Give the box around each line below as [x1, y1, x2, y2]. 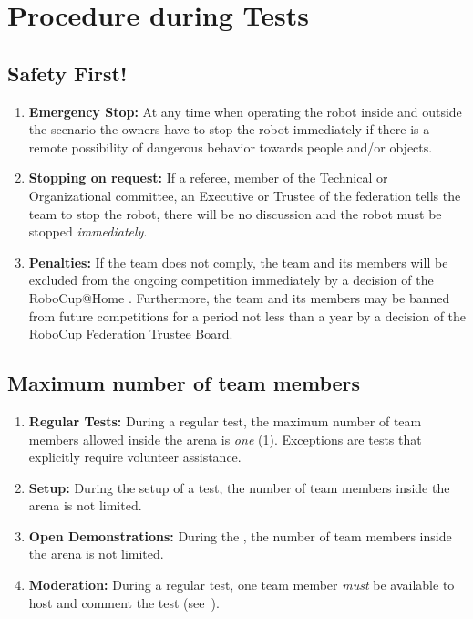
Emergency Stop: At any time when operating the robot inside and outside [28, 101, 462, 121]
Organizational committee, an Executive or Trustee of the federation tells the [28, 185, 461, 205]
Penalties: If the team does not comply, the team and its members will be [28, 252, 448, 271]
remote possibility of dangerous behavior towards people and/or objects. [28, 137, 433, 156]
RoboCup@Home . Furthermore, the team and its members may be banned [28, 288, 450, 307]
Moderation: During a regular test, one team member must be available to [28, 575, 455, 594]
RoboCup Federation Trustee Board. [28, 324, 233, 343]
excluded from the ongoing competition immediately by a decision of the [28, 270, 434, 289]
